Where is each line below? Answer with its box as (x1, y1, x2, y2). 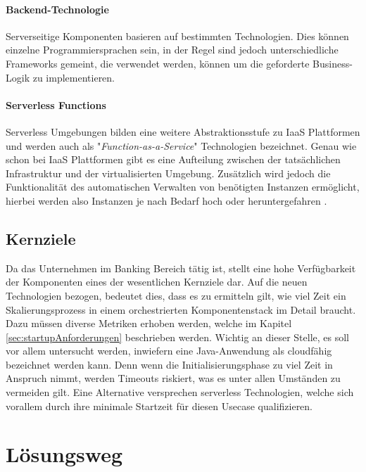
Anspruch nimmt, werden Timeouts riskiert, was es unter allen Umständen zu (6, 371, 341, 385)
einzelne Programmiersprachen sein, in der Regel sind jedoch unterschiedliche (6, 42, 339, 57)
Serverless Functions (6, 97, 106, 112)
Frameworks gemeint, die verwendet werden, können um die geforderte (6, 56, 310, 70)
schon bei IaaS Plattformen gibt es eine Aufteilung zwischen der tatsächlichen (6, 152, 341, 167)
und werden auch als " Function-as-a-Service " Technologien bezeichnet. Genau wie (6, 138, 357, 153)
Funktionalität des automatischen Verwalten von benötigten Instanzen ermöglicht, (6, 179, 360, 194)
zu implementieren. (32, 70, 115, 84)
